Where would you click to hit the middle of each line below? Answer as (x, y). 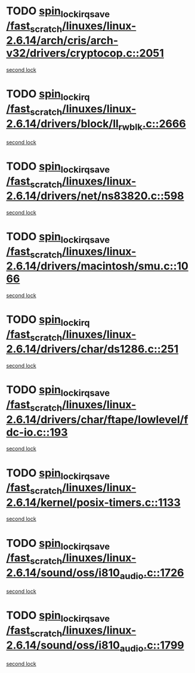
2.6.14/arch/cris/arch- (62, 41)
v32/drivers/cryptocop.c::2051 (85, 53)
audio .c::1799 (152, 646)
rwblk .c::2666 (152, 125)
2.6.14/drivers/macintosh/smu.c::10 (97, 266)
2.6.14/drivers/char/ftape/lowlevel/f (97, 419)
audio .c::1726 (152, 574)
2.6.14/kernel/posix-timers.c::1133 (93, 502)
